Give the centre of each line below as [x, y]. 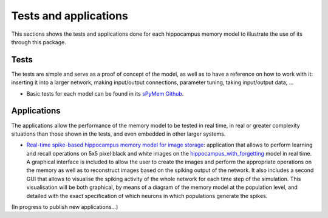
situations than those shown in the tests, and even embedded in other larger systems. [118, 134]
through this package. [39, 42]
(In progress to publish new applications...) [65, 207]
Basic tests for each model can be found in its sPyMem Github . [105, 93]
